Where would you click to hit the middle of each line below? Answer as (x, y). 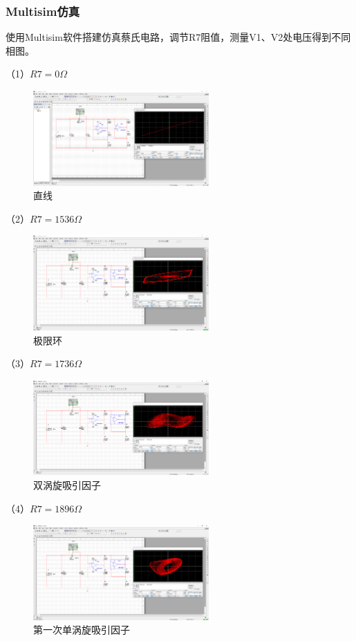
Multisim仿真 (43, 11)
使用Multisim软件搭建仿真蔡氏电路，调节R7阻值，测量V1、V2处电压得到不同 (178, 37)
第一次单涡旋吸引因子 (82, 630)
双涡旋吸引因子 (67, 485)
